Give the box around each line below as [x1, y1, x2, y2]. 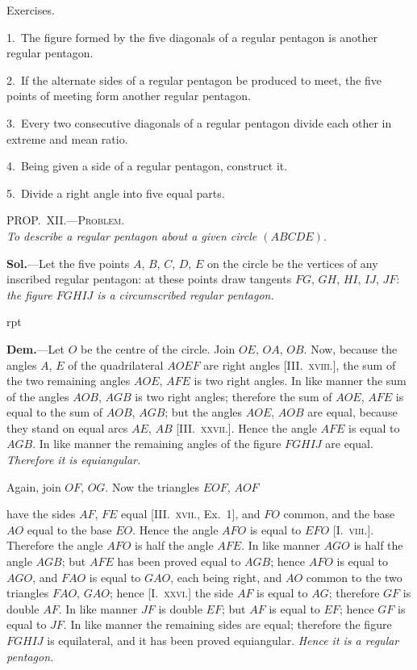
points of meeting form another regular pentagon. [6, 87, 251, 104]
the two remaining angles [6, 372, 131, 389]
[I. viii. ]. [332, 521, 374, 538]
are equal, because [307, 404, 398, 421]
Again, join [6, 478, 61, 495]
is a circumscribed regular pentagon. [97, 286, 274, 303]
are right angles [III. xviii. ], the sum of [203, 356, 396, 373]
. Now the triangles [105, 478, 200, 495]
